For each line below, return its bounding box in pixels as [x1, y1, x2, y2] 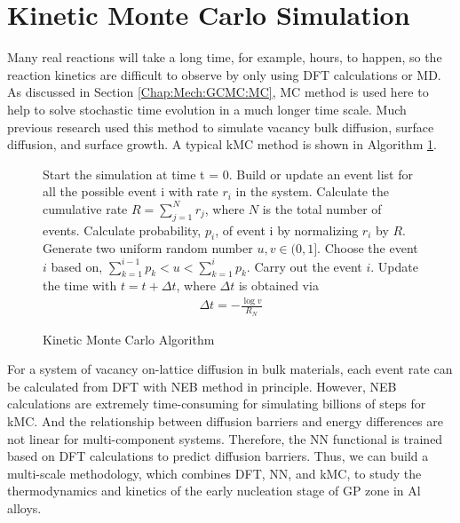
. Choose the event [317, 239, 418, 258]
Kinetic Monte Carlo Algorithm [43, 329, 215, 348]
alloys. [7, 498, 42, 517]
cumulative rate [43, 199, 128, 218]
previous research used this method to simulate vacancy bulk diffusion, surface [7, 117, 434, 136]
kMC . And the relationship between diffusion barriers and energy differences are [7, 411, 443, 430]
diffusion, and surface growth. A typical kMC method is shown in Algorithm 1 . [7, 135, 437, 154]
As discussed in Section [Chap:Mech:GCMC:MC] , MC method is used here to [7, 83, 429, 101]
